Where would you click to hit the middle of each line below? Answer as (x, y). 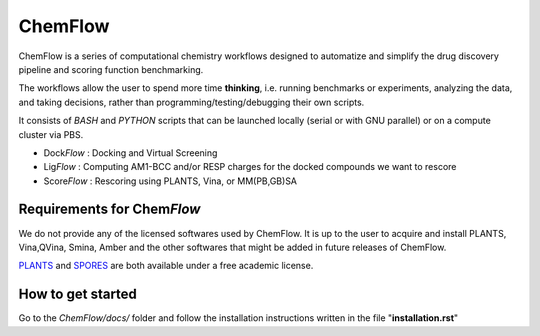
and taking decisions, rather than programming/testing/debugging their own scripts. (191, 102)
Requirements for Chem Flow (109, 209)
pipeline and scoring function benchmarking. (111, 69)
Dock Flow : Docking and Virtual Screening (130, 152)
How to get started (77, 294)
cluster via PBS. (51, 134)
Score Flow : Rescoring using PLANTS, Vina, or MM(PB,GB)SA (170, 181)
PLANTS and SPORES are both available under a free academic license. (166, 266)
